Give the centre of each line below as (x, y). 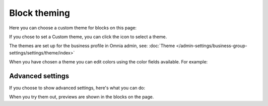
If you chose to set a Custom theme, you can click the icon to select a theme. (88, 37)
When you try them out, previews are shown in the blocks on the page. (81, 97)
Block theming (40, 13)
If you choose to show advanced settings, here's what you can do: (77, 88)
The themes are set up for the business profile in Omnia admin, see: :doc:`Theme (92, 46)
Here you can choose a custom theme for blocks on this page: (73, 28)
